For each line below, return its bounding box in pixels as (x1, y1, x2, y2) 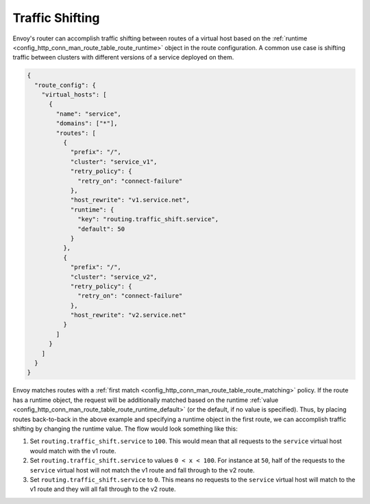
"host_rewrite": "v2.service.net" (70, 312, 186, 319)
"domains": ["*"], (56, 120, 118, 127)
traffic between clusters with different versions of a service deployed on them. (12, 53, 234, 62)
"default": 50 (77, 225, 125, 233)
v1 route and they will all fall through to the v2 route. (29, 485, 176, 493)
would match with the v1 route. (29, 446, 116, 455)
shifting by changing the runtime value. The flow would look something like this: (12, 425, 238, 433)
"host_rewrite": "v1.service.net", (70, 196, 190, 204)
